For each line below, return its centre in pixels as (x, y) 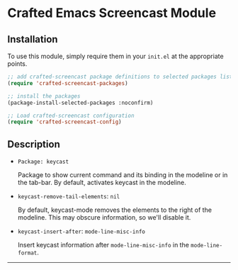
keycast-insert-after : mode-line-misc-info (81, 231)
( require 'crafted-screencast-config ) (64, 122)
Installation (33, 39)
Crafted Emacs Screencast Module (112, 13)
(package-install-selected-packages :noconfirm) (80, 103)
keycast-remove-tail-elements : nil (69, 196)
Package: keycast (43, 162)
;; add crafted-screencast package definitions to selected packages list (120, 77)
